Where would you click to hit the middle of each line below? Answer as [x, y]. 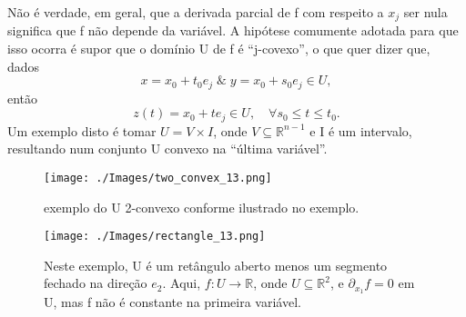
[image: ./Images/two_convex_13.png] [158, 178]
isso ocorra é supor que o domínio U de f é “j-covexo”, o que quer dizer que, [219, 49]
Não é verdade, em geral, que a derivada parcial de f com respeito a [196, 12]
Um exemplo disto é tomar [82, 130]
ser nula [425, 12]
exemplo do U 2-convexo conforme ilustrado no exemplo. [202, 207]
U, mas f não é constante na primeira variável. [172, 302]
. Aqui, [182, 283]
